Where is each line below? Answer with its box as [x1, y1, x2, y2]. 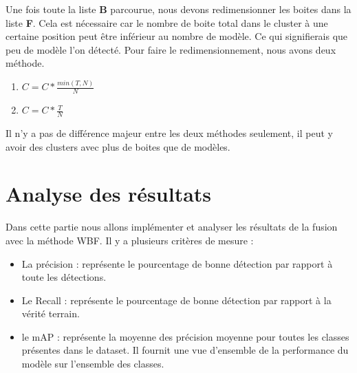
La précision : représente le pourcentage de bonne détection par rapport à [21, 256, 333, 270]
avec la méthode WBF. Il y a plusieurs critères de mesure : [6, 233, 254, 247]
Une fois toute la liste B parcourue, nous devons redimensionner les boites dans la [6, 2, 351, 16]
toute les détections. [21, 270, 107, 284]
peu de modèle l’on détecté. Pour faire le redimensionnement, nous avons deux [6, 42, 336, 56]
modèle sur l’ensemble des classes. [21, 356, 164, 371]
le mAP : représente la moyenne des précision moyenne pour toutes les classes [21, 329, 349, 343]
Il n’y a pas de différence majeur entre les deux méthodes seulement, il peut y [6, 126, 333, 140]
